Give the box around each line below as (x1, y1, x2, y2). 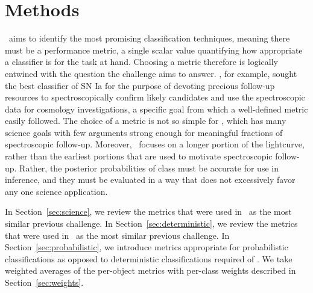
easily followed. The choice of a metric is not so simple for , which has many (5, 114, 286, 127)
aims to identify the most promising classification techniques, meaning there (8, 32, 290, 45)
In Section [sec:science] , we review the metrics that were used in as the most (5, 205, 292, 218)
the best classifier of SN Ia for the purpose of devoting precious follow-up (5, 79, 275, 91)
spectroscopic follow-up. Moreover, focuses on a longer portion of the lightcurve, (5, 138, 305, 150)
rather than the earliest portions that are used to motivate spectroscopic (5, 150, 273, 162)
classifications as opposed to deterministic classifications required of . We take (5, 252, 292, 265)
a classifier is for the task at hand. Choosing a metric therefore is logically (5, 55, 278, 68)
